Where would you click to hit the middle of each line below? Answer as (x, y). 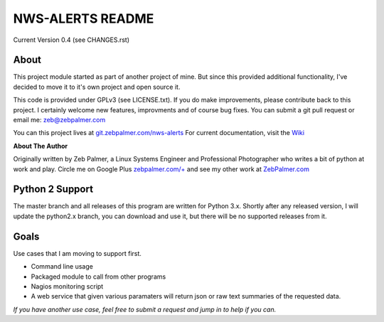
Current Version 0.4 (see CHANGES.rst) (71, 40)
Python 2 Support (53, 189)
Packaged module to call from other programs (98, 277)
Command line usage (62, 267)
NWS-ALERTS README (84, 18)
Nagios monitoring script (67, 286)
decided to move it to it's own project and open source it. (97, 87)
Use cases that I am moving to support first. (78, 253)
